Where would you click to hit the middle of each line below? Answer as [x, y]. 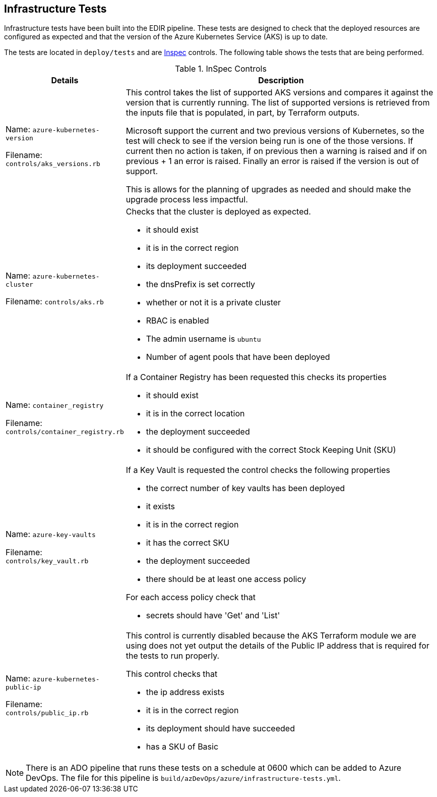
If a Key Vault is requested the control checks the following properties [258, 470]
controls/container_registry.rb [65, 432]
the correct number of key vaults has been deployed [245, 488]
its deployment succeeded [196, 266]
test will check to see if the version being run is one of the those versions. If [269, 141]
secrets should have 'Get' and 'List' [213, 616]
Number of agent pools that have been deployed [238, 357]
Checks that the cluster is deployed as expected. [218, 212]
